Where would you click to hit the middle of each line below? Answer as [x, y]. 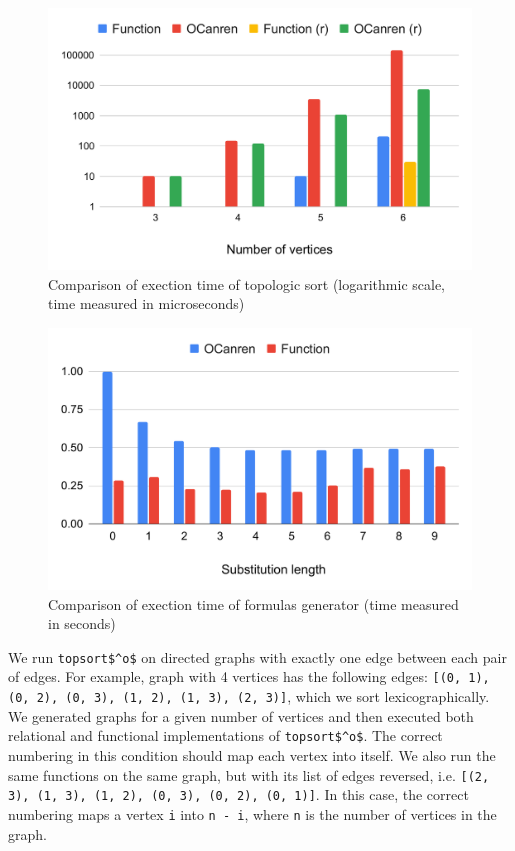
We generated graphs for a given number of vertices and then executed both [241, 715]
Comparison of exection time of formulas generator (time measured [253, 603]
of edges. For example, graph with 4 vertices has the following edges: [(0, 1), [249, 676]
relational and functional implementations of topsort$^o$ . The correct [225, 735]
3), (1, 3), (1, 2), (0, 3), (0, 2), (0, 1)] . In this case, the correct [238, 794]
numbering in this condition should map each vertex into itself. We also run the [252, 754]
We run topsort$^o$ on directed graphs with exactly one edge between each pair [257, 656]
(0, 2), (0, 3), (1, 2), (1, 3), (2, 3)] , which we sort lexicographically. [249, 696]
